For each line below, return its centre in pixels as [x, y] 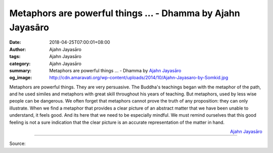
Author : [18, 49]
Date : [15, 42]
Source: [17, 143]
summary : [20, 70]
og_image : [21, 78]
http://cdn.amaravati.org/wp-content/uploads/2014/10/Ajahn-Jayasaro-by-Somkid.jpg [139, 78]
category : [20, 64]
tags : [15, 57]
